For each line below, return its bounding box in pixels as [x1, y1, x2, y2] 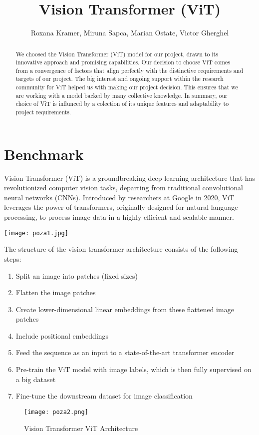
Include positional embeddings [15, 330, 109, 341]
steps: [4, 253, 21, 264]
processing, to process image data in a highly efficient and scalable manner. [4, 212, 234, 222]
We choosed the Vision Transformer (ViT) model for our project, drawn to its [15, 49, 218, 58]
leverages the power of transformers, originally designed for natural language [4, 202, 238, 212]
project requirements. [15, 108, 71, 116]
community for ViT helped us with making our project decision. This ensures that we [15, 83, 238, 91]
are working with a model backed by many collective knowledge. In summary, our [15, 91, 228, 99]
